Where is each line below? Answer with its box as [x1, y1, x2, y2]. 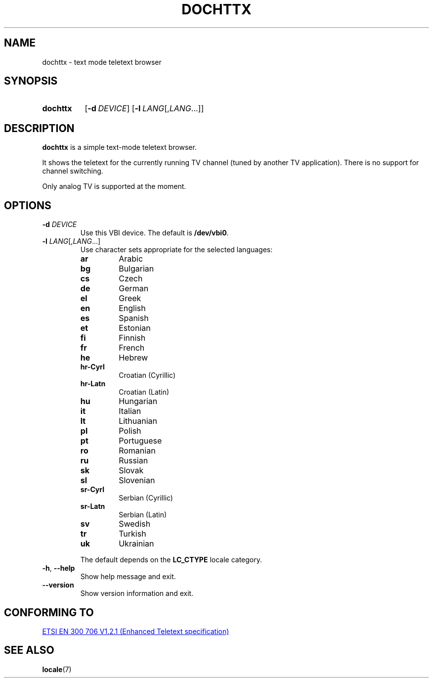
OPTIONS [4, 199, 51, 212]
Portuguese [119, 436, 162, 446]
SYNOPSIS [4, 75, 58, 88]
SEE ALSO [4, 644, 54, 657]
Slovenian [119, 475, 155, 486]
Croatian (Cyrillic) [119, 371, 176, 380]
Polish [119, 426, 141, 436]
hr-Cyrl [80, 363, 105, 371]
